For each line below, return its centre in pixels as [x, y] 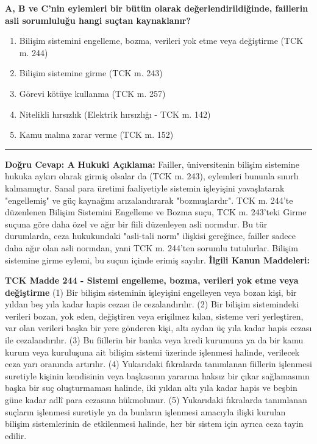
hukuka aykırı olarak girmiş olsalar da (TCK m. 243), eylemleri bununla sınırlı [152, 176]
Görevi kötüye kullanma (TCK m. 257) [92, 93]
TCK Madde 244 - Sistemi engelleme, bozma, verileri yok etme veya [152, 280]
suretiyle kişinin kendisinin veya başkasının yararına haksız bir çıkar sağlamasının [157, 375]
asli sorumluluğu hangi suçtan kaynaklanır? [98, 20]
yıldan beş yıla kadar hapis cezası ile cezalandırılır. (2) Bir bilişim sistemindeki [152, 304]
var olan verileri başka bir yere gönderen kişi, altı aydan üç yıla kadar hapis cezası [158, 328]
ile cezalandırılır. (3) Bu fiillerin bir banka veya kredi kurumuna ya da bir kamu [154, 340]
